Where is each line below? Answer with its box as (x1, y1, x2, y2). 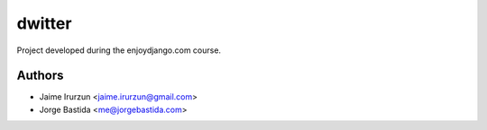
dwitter (16, 13, 72, 33)
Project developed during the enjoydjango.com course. (16, 45, 221, 56)
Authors (16, 68, 64, 83)
